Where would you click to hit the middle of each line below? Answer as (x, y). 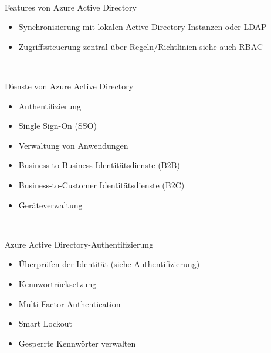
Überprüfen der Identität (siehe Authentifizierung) (109, 264)
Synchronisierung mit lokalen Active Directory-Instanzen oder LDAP (143, 27)
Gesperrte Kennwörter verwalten (77, 343)
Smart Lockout (45, 323)
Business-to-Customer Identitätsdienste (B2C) (101, 184)
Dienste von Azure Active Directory (69, 86)
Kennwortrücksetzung (57, 283)
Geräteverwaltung (50, 204)
